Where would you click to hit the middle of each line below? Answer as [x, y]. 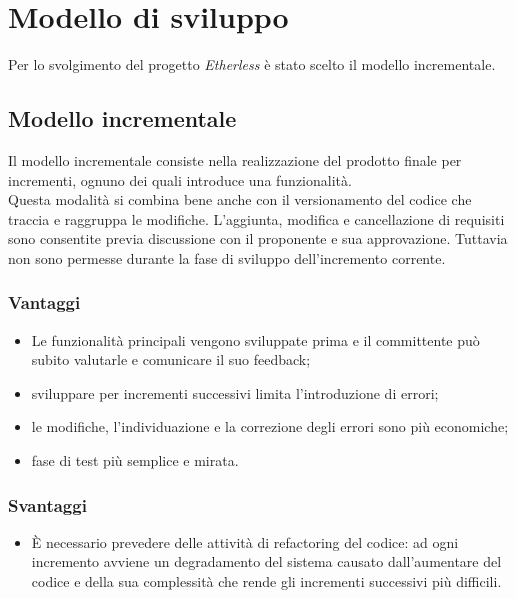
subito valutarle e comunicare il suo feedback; [171, 359]
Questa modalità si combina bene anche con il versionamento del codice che [240, 199]
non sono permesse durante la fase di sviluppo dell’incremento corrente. [227, 257]
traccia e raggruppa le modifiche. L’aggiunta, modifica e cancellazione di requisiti [256, 218]
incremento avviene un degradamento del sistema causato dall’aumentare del [266, 561]
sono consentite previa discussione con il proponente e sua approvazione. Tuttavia [258, 238]
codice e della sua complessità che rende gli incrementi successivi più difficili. [266, 581]
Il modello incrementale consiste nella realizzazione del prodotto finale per [235, 159]
